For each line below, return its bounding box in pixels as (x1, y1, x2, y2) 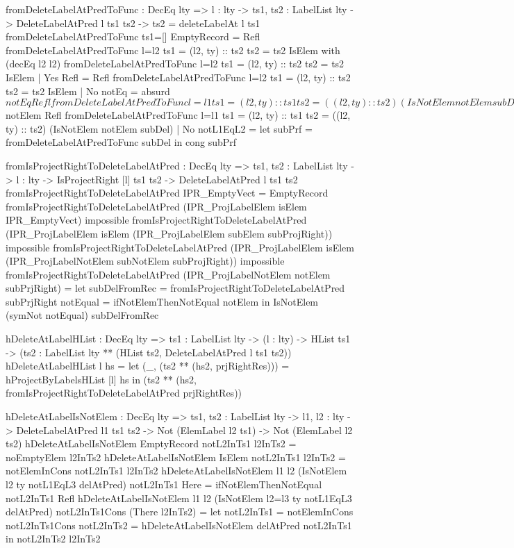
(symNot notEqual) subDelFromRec (6, 308, 159, 322)
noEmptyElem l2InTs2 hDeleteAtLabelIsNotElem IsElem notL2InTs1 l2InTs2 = (6, 449, 346, 464)
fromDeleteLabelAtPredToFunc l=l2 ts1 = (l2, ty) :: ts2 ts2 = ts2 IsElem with (6, 42, 340, 57)
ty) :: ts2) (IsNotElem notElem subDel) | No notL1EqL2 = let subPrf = (6, 121, 313, 135)
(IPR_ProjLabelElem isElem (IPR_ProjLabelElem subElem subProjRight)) (6, 226, 333, 240)
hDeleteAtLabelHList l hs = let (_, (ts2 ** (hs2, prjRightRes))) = (6, 358, 290, 373)
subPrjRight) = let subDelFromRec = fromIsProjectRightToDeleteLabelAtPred (6, 281, 345, 295)
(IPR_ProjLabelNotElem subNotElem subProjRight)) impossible (6, 254, 285, 268)
